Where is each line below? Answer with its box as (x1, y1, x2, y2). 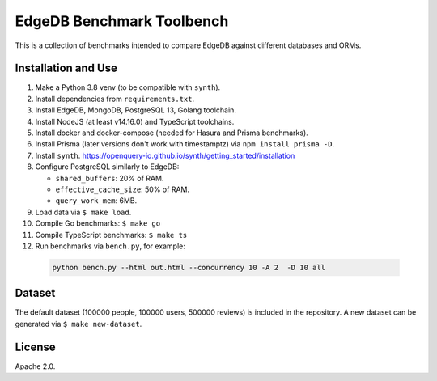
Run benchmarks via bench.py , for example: (35, 241, 186, 251)
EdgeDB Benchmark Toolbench (15, 12, 229, 30)
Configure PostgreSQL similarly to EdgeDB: (35, 162, 180, 171)
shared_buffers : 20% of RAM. (55, 173, 164, 183)
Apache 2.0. (15, 361, 56, 371)
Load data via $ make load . (35, 207, 132, 217)
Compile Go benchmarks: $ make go (35, 218, 161, 228)
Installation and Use (15, 61, 117, 75)
